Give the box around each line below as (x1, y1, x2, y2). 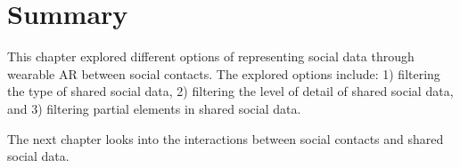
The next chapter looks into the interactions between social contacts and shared (7, 129, 444, 148)
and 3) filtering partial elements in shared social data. (7, 99, 301, 117)
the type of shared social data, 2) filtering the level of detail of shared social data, (7, 82, 454, 100)
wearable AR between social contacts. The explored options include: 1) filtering (7, 64, 440, 83)
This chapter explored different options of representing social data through (7, 47, 415, 66)
